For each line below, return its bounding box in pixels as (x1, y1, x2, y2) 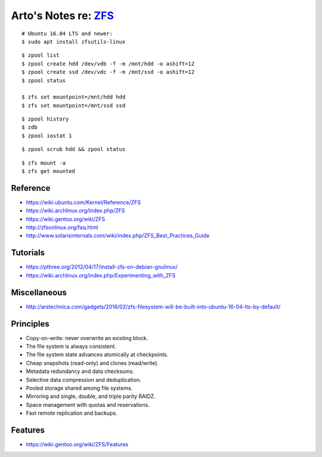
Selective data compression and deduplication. (26, 376, 141, 383)
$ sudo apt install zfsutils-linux (21, 38, 126, 45)
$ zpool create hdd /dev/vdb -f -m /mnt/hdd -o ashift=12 (21, 60, 195, 67)
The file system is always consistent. (26, 342, 116, 350)
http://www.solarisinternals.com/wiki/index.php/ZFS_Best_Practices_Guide (26, 232, 210, 239)
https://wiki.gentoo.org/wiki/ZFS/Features (26, 441, 129, 448)
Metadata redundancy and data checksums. (26, 368, 134, 375)
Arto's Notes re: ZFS (11, 9, 114, 22)
